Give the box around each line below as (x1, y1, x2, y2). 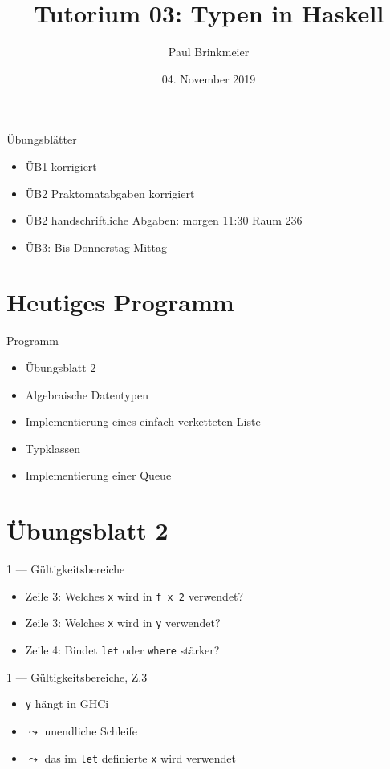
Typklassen (25, 439, 81, 456)
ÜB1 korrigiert (25, 157, 97, 174)
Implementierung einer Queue (25, 467, 172, 484)
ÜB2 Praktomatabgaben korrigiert (25, 184, 195, 201)
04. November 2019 (161, 70, 256, 87)
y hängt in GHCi (25, 695, 109, 712)
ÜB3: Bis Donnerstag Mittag (25, 238, 167, 255)
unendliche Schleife (44, 722, 137, 739)
